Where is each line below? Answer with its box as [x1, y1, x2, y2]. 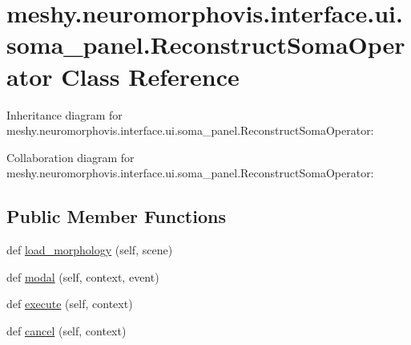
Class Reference [61, 59, 240, 92]
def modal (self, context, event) [6, 268, 159, 285]
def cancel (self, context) [6, 322, 127, 339]
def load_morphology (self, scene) [6, 241, 173, 258]
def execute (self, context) [6, 295, 133, 312]
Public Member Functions [6, 204, 226, 229]
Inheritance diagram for [6, 106, 123, 123]
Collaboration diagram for [6, 148, 135, 165]
